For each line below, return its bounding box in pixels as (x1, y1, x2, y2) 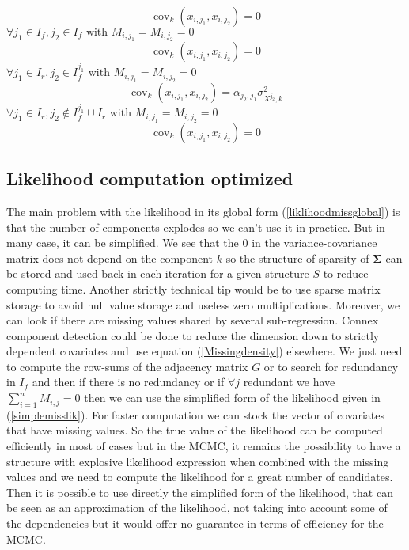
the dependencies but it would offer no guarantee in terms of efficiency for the (6, 515, 384, 532)
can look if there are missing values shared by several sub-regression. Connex (6, 312, 379, 328)
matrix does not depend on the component (6, 249, 214, 266)
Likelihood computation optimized (6, 166, 293, 191)
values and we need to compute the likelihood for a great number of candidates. (6, 468, 393, 485)
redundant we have (243, 374, 335, 390)
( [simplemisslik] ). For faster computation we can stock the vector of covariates (6, 406, 384, 423)
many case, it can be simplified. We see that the (6, 234, 239, 251)
